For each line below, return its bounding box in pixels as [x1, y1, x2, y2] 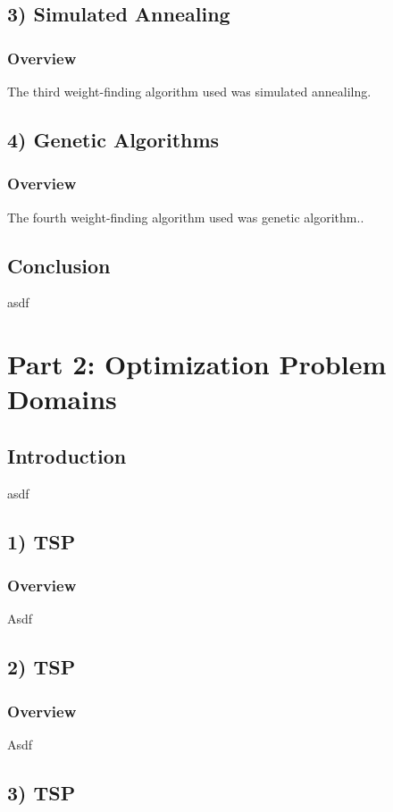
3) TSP [7, 778, 76, 806]
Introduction [7, 441, 127, 469]
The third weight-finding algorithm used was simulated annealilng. [7, 82, 372, 100]
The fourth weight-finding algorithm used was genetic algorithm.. [7, 207, 364, 226]
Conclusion [7, 251, 111, 279]
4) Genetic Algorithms [7, 125, 220, 153]
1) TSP [7, 527, 76, 555]
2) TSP [7, 653, 76, 681]
